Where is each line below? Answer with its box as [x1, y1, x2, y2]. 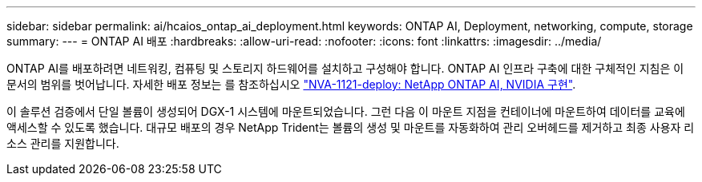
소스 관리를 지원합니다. [6, 136, 119, 150]
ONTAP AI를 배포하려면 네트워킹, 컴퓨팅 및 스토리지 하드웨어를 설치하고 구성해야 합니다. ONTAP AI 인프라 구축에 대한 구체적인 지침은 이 [6, 61, 684, 75]
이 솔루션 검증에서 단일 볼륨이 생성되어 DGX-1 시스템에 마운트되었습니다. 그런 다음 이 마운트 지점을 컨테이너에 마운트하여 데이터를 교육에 [6, 105, 685, 118]
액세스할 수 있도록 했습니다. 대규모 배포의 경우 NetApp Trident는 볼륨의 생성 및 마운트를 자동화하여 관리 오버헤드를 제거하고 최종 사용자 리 [6, 121, 695, 134]
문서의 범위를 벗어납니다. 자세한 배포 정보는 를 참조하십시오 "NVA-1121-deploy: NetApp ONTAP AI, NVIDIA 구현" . [6, 77, 576, 91]
